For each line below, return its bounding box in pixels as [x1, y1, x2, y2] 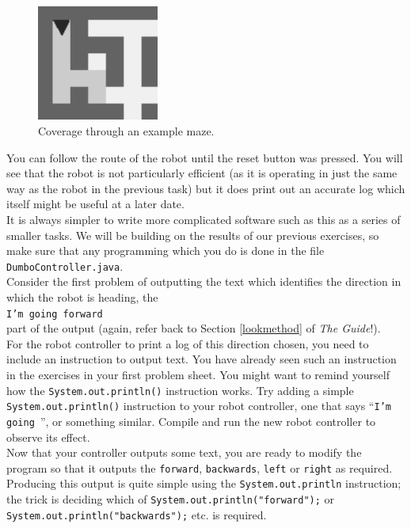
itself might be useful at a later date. [6, 196, 185, 212]
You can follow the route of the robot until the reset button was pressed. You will [6, 149, 403, 165]
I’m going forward [6, 308, 103, 320]
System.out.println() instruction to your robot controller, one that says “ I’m [6, 397, 391, 414]
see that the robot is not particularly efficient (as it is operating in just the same [6, 165, 398, 181]
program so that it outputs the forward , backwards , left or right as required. [6, 459, 393, 476]
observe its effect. [6, 428, 90, 445]
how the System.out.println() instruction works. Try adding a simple [6, 382, 354, 398]
